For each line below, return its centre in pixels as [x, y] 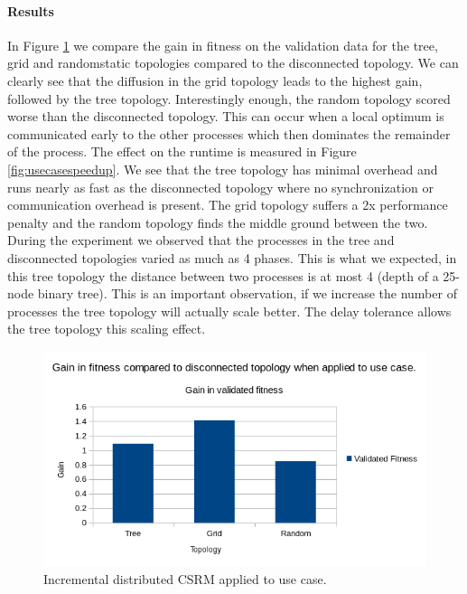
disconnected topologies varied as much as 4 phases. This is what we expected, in [232, 257]
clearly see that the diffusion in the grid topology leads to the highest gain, [215, 80]
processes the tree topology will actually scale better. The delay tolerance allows [229, 311]
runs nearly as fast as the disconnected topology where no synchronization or [220, 187]
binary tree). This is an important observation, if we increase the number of [247, 293]
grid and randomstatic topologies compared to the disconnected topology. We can [233, 63]
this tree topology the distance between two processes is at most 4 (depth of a [223, 275]
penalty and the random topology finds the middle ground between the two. [218, 222]
